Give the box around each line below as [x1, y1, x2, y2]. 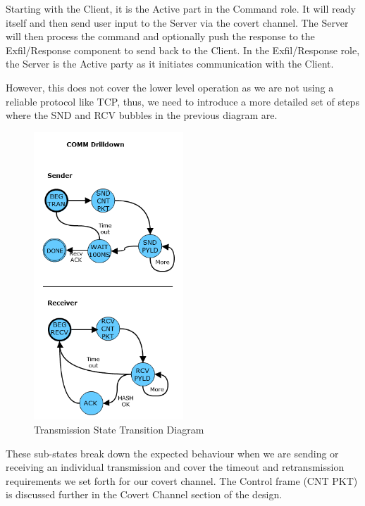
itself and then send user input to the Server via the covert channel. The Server [6, 15, 349, 30]
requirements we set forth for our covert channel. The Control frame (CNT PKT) [6, 473, 358, 488]
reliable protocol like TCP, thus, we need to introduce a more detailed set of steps [6, 94, 359, 108]
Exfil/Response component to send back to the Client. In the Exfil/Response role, [6, 42, 360, 57]
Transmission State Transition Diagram [34, 422, 204, 436]
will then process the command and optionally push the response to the [6, 29, 315, 44]
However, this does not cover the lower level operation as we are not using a [6, 80, 334, 94]
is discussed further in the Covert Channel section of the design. [6, 487, 283, 502]
